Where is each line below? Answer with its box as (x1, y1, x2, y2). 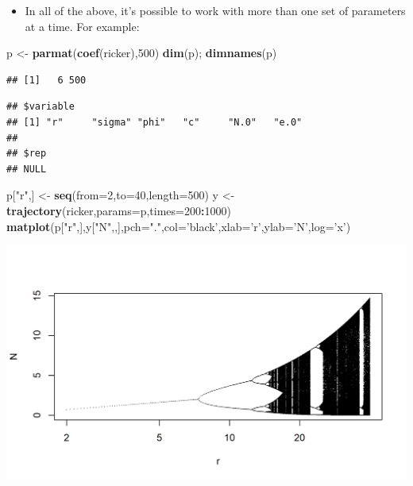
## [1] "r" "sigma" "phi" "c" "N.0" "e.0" (6, 116, 303, 128)
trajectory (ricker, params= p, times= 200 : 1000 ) (6, 202, 231, 218)
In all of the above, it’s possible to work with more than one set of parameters (25, 2, 406, 18)
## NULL (6, 163, 47, 175)
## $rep (6, 148, 47, 160)
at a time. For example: (25, 17, 140, 34)
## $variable (6, 101, 75, 113)
